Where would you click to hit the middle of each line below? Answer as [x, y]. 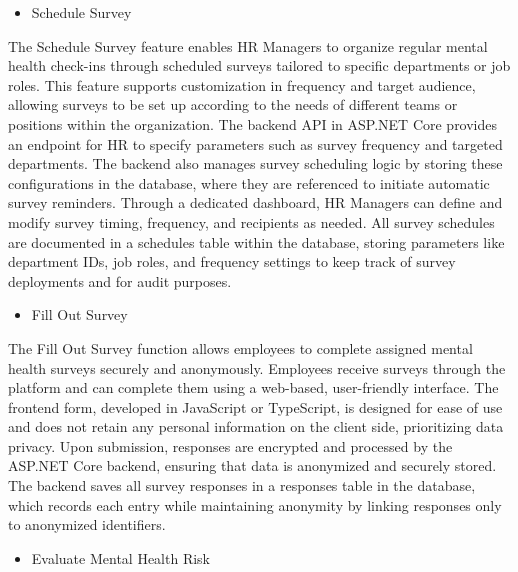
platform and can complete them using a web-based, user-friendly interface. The [253, 387]
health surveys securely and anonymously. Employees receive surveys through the [257, 367]
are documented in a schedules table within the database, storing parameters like [256, 241]
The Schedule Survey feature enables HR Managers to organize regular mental [248, 45]
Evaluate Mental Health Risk [120, 557]
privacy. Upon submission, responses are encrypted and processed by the [230, 445]
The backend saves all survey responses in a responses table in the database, [242, 485]
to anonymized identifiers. [87, 524]
